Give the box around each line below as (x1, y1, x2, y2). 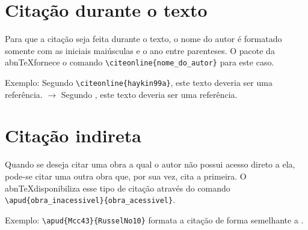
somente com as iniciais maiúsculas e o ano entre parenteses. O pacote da (5, 44, 275, 56)
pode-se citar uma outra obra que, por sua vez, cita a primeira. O (5, 169, 247, 182)
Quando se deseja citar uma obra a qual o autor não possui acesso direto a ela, (5, 158, 295, 171)
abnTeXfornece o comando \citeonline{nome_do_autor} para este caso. (5, 56, 274, 68)
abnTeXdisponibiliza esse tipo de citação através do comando (5, 181, 230, 194)
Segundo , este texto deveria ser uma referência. (61, 88, 238, 100)
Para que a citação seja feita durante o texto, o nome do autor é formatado (5, 32, 282, 45)
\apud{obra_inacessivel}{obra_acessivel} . (5, 193, 176, 206)
